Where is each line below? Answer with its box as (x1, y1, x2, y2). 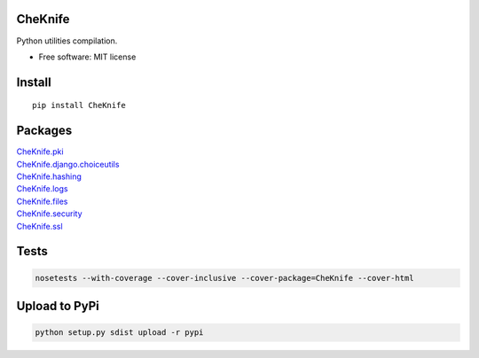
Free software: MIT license (38, 51, 137, 62)
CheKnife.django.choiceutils (16, 159, 120, 169)
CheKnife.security (16, 208, 83, 219)
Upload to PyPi (16, 298, 99, 314)
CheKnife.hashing (16, 171, 82, 182)
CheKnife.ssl (16, 221, 63, 231)
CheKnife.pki (16, 146, 64, 157)
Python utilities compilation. (16, 35, 118, 46)
